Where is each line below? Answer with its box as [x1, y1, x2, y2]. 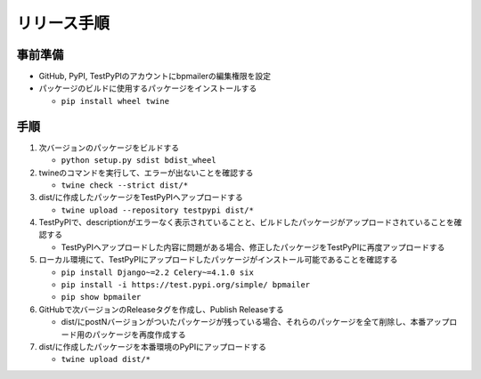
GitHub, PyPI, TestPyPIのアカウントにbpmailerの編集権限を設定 [38, 71, 272, 82]
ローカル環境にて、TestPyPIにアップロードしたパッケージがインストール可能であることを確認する [38, 254, 398, 265]
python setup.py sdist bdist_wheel [61, 156, 217, 165]
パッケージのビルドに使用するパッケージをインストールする [38, 83, 257, 93]
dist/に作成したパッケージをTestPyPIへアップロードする [38, 192, 244, 203]
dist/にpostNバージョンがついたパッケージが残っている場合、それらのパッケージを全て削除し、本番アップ [61, 317, 450, 327]
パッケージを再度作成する [92, 329, 186, 340]
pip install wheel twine [61, 96, 169, 106]
